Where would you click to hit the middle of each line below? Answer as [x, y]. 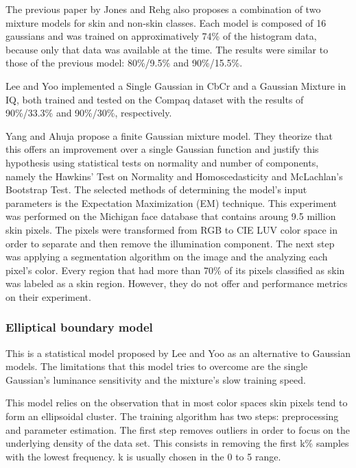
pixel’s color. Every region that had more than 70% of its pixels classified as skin [175, 270]
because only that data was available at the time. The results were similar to [167, 49]
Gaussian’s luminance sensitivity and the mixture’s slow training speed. [156, 379]
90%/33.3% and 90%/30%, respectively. [89, 113]
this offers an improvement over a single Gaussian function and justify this [162, 149]
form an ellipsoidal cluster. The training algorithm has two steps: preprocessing [172, 416]
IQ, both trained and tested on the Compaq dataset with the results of [155, 99]
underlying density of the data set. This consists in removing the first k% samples [177, 443]
